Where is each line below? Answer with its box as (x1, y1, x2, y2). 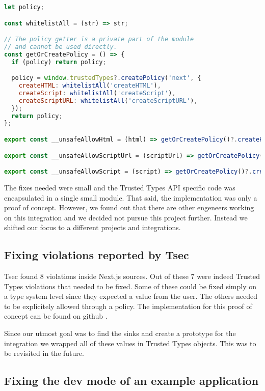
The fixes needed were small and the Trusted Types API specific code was (4, 182, 235, 192)
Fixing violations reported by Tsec (4, 247, 189, 263)
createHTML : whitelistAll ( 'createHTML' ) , (18, 82, 161, 90)
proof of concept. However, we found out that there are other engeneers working (4, 202, 254, 213)
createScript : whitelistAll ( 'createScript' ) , (18, 89, 176, 97)
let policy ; (4, 4, 44, 11)
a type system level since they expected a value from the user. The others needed (4, 291, 258, 301)
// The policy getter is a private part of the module (4, 36, 194, 43)
